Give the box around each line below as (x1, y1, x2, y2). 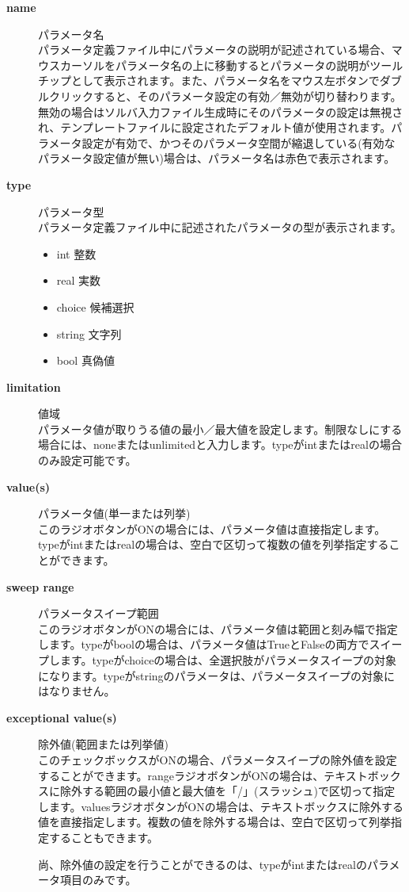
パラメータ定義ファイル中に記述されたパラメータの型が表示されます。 (38, 219, 402, 235)
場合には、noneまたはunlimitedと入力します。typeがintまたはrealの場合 (38, 436, 402, 453)
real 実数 (56, 272, 101, 289)
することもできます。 (48, 829, 159, 845)
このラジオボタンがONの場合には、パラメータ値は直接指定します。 (38, 520, 386, 537)
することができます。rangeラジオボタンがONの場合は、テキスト (38, 767, 368, 783)
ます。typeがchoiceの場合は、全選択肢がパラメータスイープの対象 (59, 652, 397, 668)
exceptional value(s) (6, 709, 117, 725)
